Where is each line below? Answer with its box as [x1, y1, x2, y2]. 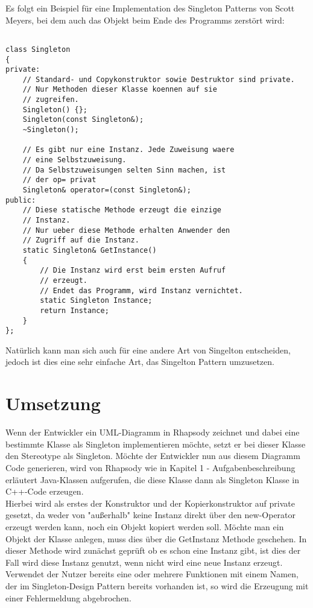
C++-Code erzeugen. [5, 485, 84, 498]
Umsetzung [5, 391, 101, 416]
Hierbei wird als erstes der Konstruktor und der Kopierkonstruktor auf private [5, 496, 295, 509]
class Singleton [5, 45, 71, 54]
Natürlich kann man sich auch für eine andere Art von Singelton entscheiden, [5, 343, 291, 356]
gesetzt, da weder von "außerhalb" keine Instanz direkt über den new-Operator [5, 508, 296, 521]
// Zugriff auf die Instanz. [22, 236, 139, 245]
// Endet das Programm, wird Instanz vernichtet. [40, 286, 243, 295]
